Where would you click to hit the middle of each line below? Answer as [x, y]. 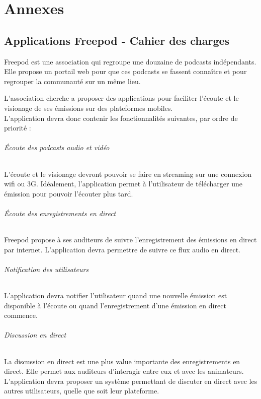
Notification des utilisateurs [47, 269]
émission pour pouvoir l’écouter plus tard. [69, 193]
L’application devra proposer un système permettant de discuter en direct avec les [131, 381]
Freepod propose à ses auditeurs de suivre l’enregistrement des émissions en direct [130, 240]
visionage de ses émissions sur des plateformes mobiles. [89, 108]
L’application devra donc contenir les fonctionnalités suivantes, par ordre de [121, 118]
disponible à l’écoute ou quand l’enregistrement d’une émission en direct [115, 305]
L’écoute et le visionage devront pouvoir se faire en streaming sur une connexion [128, 174]
